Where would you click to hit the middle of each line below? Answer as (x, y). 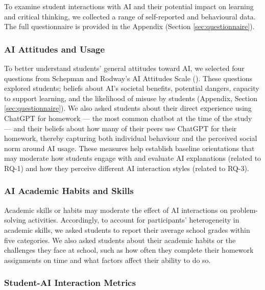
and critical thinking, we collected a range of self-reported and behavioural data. (130, 16)
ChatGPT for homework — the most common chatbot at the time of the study (128, 118)
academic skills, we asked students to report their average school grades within (127, 229)
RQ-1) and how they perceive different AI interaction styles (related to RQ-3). (127, 168)
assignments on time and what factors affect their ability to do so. (107, 260)
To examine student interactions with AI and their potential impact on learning (129, 6)
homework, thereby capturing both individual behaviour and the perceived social (131, 138)
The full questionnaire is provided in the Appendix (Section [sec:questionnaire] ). (129, 26)
